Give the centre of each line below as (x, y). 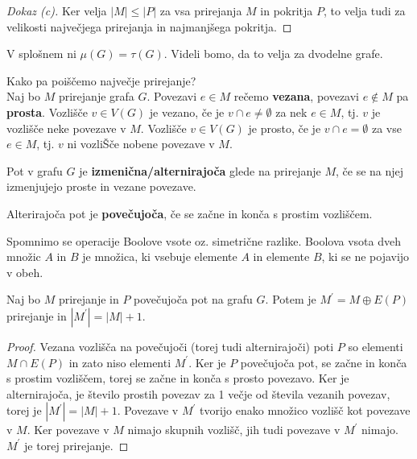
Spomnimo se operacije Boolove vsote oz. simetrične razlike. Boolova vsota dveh (204, 240)
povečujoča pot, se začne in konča (324, 362)
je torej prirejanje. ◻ (76, 445)
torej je (24, 410)
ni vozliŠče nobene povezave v (141, 144)
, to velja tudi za (365, 10)
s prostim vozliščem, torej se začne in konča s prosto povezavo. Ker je (178, 378)
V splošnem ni (41, 54)
